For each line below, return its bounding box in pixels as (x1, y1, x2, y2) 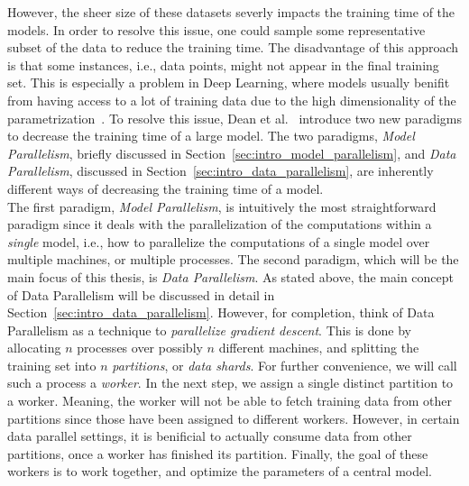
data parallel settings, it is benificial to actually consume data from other (7, 426, 412, 445)
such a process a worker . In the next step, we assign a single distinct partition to (7, 373, 454, 392)
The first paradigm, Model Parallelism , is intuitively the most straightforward (7, 197, 437, 215)
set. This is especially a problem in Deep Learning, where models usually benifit (7, 73, 450, 92)
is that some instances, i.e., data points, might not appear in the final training (7, 55, 439, 74)
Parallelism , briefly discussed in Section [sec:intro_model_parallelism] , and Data (7, 143, 456, 162)
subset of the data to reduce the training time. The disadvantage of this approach (7, 38, 459, 57)
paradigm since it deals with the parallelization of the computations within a (7, 215, 432, 234)
